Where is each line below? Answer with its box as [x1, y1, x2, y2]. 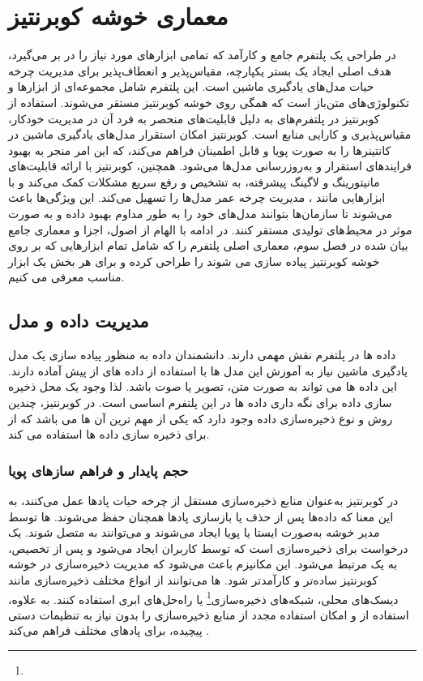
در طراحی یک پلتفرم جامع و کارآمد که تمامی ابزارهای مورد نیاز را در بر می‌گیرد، [8, 46, 396, 63]
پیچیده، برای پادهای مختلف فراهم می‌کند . [8, 622, 210, 639]
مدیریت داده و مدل [8, 308, 149, 333]
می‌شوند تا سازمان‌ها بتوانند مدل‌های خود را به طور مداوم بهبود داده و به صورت [8, 205, 393, 222]
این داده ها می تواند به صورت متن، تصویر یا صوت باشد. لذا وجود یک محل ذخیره [8, 378, 397, 395]
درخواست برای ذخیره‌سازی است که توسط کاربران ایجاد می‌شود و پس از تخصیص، [8, 539, 408, 556]
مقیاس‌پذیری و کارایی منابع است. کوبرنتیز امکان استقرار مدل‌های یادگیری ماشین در [8, 126, 412, 143]
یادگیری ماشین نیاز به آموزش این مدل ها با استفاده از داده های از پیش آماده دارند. [8, 362, 408, 379]
